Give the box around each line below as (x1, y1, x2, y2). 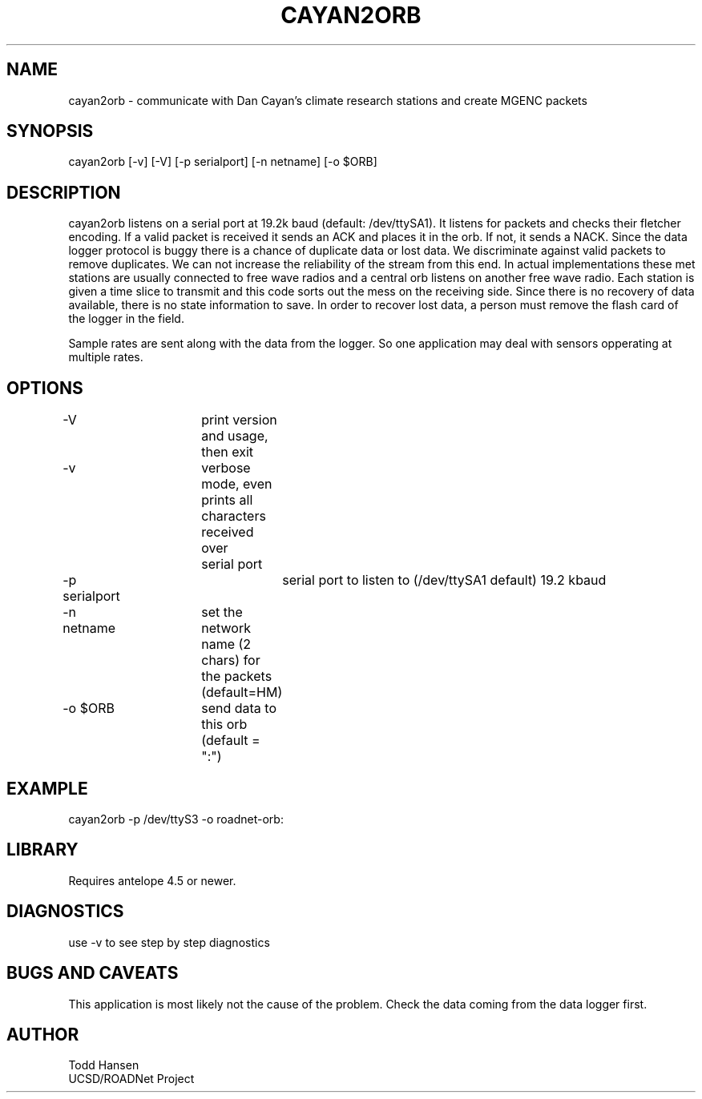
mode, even (201, 476, 272, 493)
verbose (201, 460, 251, 477)
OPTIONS (6, 377, 83, 398)
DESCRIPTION (6, 182, 121, 203)
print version (201, 412, 277, 429)
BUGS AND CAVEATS (6, 963, 179, 984)
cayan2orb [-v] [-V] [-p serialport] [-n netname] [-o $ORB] (68, 155, 377, 169)
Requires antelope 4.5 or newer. (68, 873, 236, 888)
